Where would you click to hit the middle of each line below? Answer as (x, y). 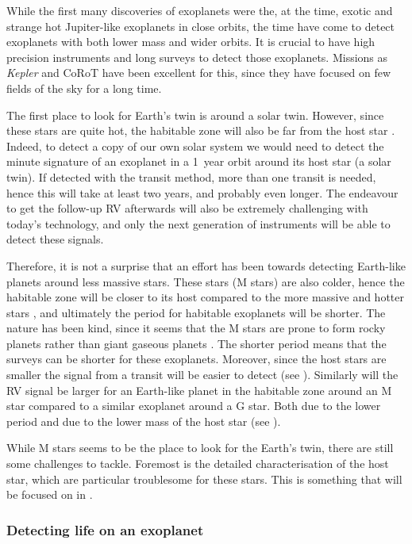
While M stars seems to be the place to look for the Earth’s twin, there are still (200, 448)
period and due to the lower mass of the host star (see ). (144, 421)
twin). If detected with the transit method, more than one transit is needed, (191, 176)
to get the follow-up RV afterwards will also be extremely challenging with (187, 208)
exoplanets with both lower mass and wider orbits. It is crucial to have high (191, 42)
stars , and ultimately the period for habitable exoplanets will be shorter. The (196, 312)
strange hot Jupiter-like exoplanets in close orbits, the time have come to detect (201, 26)
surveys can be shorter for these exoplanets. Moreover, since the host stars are (196, 359)
